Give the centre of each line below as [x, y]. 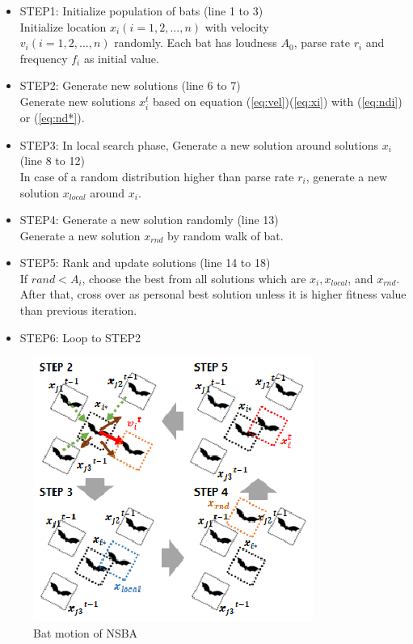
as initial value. [121, 58]
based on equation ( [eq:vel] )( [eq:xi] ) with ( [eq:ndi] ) [278, 101]
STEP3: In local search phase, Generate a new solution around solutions [199, 144]
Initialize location [63, 26]
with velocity [237, 26]
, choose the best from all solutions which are [194, 278]
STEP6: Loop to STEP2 [80, 337]
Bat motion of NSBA [86, 632]
